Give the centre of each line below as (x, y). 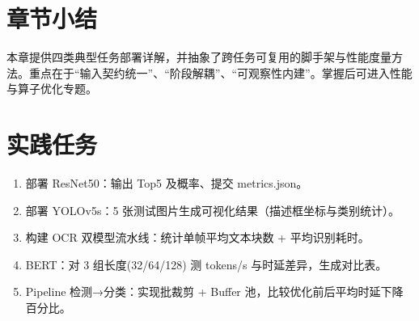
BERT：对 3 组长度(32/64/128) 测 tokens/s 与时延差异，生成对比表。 (206, 264)
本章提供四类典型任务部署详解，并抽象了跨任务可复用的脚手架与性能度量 (199, 57)
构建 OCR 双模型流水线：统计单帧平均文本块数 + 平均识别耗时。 (197, 237)
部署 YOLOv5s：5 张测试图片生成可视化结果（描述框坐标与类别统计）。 (213, 210)
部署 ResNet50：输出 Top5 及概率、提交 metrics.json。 (167, 183)
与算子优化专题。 (52, 89)
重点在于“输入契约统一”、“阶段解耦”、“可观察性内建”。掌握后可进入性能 (220, 72)
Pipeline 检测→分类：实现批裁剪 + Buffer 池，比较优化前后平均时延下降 (214, 291)
